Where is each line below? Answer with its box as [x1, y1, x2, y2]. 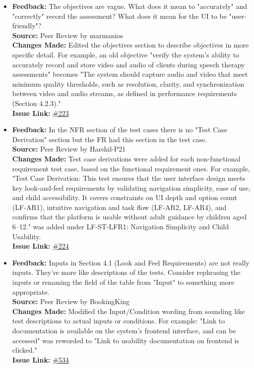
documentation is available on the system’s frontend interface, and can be [12, 325, 236, 335]
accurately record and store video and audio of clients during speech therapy [12, 59, 245, 69]
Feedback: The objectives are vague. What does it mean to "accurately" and [12, 1, 247, 11]
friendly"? [12, 20, 42, 31]
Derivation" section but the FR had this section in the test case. [12, 134, 207, 144]
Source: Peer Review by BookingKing [12, 296, 129, 307]
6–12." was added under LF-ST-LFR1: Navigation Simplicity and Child [12, 221, 229, 232]
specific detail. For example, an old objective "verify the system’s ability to [12, 49, 240, 59]
